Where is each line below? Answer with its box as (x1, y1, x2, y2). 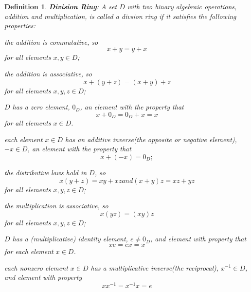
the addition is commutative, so (4, 36, 98, 47)
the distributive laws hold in (4, 167, 87, 177)
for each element (4, 246, 54, 256)
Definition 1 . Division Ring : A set (4, 1, 117, 11)
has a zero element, (12, 102, 70, 112)
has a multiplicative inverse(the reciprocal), (90, 262, 219, 273)
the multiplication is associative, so (4, 201, 108, 211)
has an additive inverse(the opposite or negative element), (65, 134, 237, 144)
